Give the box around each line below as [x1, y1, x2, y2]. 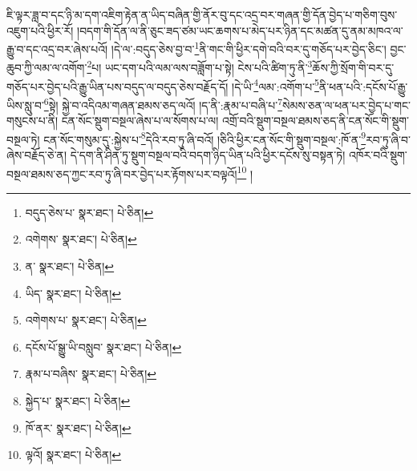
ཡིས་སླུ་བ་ [6, 96, 44, 113]
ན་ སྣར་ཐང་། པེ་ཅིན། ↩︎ [25, 258, 115, 275]
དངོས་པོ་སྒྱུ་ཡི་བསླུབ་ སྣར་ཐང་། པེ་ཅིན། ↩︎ [25, 338, 182, 355]
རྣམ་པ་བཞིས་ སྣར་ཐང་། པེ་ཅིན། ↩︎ [25, 365, 156, 382]
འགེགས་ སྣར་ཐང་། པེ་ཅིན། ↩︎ [25, 231, 137, 248]
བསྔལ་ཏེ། [6, 131, 40, 147]
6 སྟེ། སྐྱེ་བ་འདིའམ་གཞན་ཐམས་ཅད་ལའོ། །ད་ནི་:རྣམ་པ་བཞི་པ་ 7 [43, 94, 283, 113]
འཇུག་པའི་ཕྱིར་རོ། [6, 22, 74, 38]
